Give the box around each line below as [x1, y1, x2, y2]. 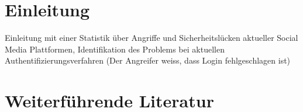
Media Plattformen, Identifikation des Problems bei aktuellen [5, 43, 225, 55]
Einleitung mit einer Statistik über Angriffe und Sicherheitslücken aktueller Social [5, 32, 298, 44]
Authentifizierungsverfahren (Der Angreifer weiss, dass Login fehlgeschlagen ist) [5, 54, 291, 66]
